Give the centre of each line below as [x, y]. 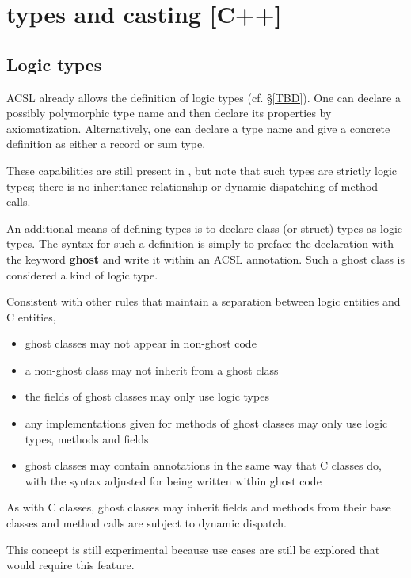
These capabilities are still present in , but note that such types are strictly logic [202, 170]
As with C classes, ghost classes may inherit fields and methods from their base [199, 507]
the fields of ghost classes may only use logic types [147, 396]
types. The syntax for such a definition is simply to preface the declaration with [200, 243]
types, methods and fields [87, 438]
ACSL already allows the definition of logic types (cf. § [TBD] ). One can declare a [204, 97]
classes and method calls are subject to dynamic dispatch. [147, 523]
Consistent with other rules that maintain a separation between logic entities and [204, 301]
